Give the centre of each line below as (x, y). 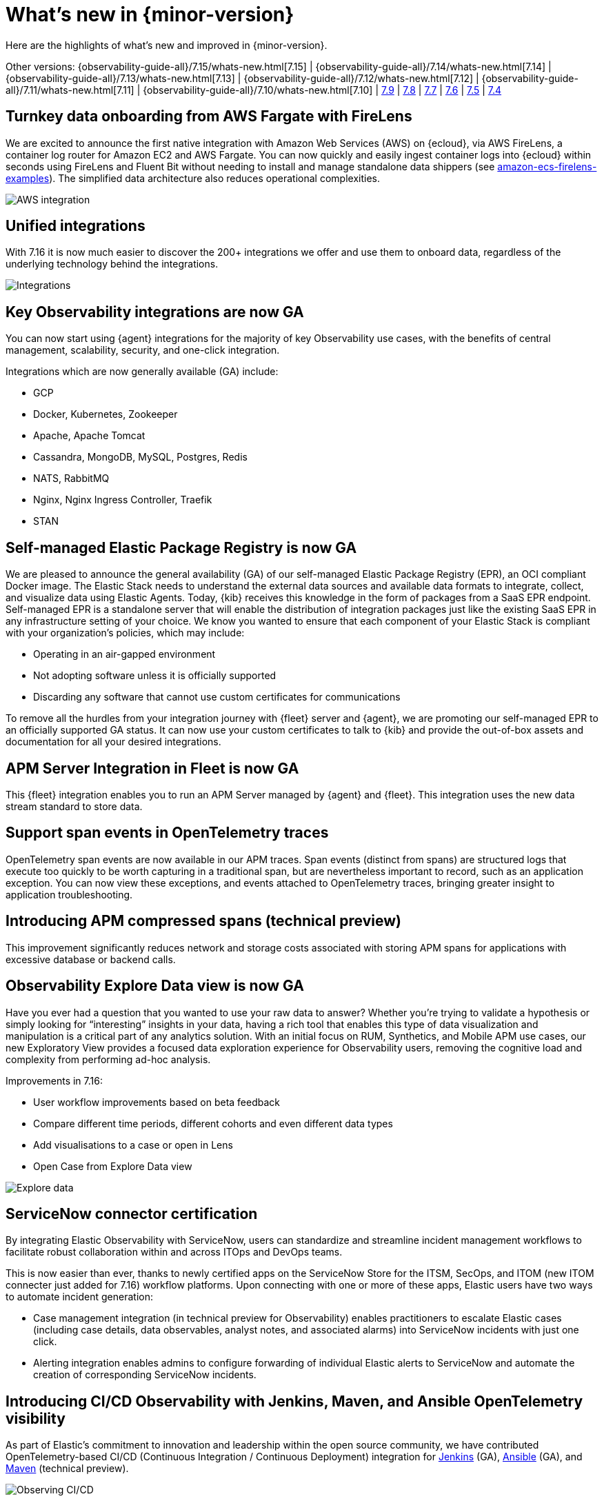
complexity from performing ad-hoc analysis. (108, 1059)
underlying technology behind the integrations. (112, 264)
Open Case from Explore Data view (113, 1166)
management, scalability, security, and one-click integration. (143, 350)
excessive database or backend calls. (91, 959)
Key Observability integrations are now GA (155, 312)
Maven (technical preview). (67, 1469)
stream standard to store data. (74, 806)
